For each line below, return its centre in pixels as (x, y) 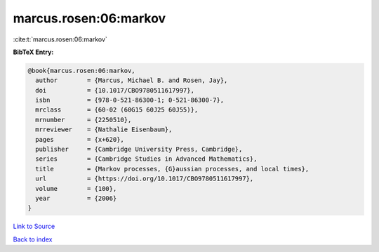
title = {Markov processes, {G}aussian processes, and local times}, (172, 169)
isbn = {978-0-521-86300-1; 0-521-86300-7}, (130, 100)
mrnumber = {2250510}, (84, 120)
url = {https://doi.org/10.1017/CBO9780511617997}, (145, 179)
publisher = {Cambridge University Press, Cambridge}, (139, 150)
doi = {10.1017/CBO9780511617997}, (115, 90)
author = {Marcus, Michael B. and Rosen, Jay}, (132, 80)
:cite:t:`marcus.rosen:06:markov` (60, 39)
